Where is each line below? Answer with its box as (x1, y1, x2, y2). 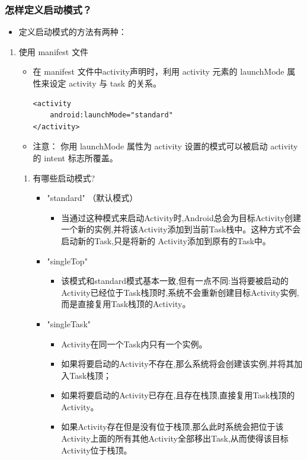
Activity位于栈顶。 (61, 443, 132, 456)
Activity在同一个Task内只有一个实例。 (61, 337, 207, 350)
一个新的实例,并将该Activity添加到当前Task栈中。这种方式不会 (61, 223, 301, 235)
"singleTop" (47, 254, 88, 267)
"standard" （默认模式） (47, 191, 134, 204)
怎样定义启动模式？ (5, 2, 92, 17)
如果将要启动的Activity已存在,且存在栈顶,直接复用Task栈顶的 (61, 389, 295, 401)
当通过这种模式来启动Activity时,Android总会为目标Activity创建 (61, 211, 302, 223)
